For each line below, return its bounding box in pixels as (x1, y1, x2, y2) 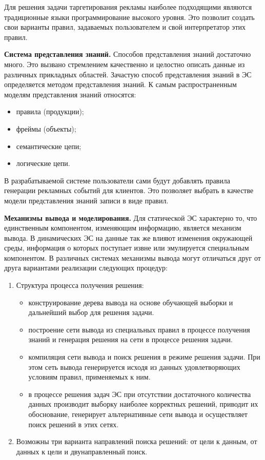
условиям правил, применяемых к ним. (28, 371, 151, 382)
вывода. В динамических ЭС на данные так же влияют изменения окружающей (4, 232, 253, 243)
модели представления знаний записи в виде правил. (4, 195, 169, 205)
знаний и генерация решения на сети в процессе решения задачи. (28, 334, 233, 345)
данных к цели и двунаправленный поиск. (16, 446, 148, 456)
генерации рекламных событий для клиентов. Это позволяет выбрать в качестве (4, 185, 254, 196)
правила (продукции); (16, 106, 84, 117)
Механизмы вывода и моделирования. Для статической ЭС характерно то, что (4, 212, 257, 223)
